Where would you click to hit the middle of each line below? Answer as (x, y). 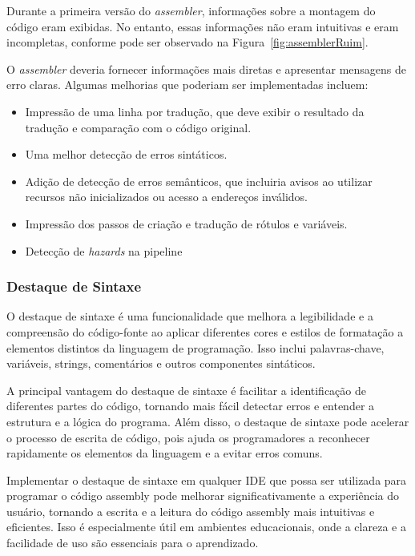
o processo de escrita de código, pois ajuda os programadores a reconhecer (188, 437)
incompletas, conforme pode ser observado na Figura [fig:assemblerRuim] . (187, 42)
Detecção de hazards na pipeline (104, 250)
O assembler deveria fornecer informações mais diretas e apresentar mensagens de (206, 68)
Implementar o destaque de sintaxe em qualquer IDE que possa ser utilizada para (207, 479)
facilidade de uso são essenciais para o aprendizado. (133, 543)
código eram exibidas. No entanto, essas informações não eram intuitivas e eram (203, 26)
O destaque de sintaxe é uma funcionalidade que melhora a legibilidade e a (190, 316)
